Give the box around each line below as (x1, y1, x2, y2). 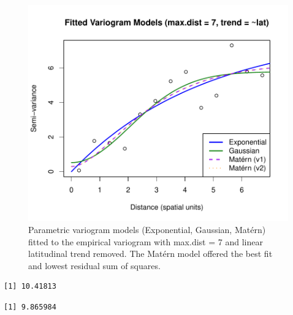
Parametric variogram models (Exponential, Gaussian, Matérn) (28, 223, 266, 235)
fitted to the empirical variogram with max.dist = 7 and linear (28, 235, 263, 248)
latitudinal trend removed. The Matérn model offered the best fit (28, 247, 273, 260)
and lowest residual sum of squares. (28, 259, 161, 272)
